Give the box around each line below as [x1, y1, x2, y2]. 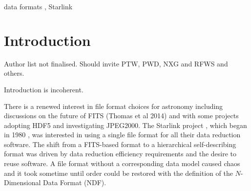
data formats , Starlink [4, 1, 73, 11]
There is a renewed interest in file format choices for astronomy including [4, 101, 223, 111]
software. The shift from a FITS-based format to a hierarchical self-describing [4, 139, 236, 149]
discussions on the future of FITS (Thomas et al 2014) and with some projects [4, 110, 239, 121]
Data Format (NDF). [42, 177, 106, 188]
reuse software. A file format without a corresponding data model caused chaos [4, 158, 240, 169]
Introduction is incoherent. [4, 84, 84, 94]
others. [4, 68, 24, 78]
